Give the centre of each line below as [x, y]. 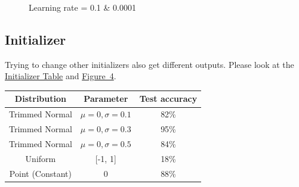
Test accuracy [168, 99]
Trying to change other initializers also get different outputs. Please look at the [149, 64]
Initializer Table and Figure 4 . [61, 76]
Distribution [40, 99]
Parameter [106, 99]
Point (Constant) [40, 173]
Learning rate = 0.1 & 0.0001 [82, 7]
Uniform [41, 158]
